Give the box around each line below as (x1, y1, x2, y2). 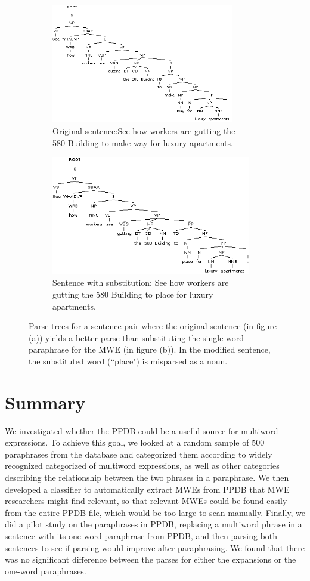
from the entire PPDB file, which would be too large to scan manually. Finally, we (5, 506, 306, 518)
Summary (5, 390, 86, 414)
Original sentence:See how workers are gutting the (52, 124, 235, 137)
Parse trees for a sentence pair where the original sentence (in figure (29, 320, 277, 332)
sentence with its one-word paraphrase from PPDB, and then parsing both (5, 530, 278, 542)
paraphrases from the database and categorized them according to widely (5, 447, 272, 460)
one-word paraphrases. (5, 564, 86, 577)
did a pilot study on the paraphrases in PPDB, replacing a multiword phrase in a (5, 518, 302, 530)
